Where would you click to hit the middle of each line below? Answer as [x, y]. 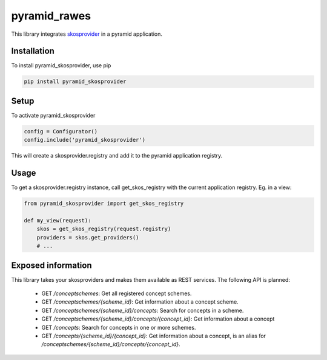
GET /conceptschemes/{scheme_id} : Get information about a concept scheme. [140, 302]
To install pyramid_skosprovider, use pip [61, 65]
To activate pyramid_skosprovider [53, 115]
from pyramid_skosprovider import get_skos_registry [104, 204]
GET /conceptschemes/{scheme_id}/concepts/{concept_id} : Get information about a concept [158, 319]
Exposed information [51, 265]
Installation [33, 51]
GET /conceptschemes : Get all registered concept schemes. [117, 293]
